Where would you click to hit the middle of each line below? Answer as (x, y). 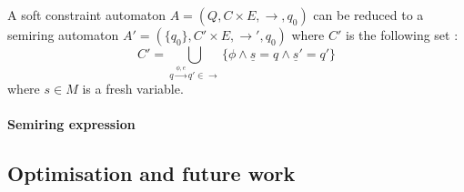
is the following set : (402, 35)
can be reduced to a (368, 15)
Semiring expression (71, 124)
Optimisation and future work (151, 173)
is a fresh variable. (133, 89)
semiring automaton (63, 35)
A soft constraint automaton (87, 15)
